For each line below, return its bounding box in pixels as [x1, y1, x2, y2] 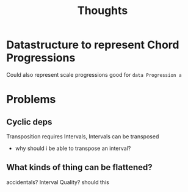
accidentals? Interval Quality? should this [6, 178, 110, 186]
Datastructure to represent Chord [6, 38, 179, 52]
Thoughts [77, 4, 128, 18]
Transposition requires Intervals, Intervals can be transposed [6, 132, 159, 140]
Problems [6, 93, 56, 107]
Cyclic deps [6, 116, 52, 127]
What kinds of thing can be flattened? [6, 162, 153, 172]
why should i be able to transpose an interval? [15, 144, 131, 152]
